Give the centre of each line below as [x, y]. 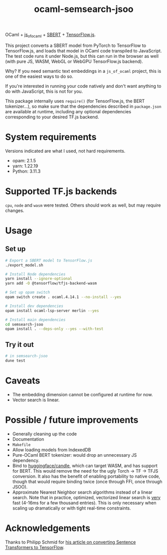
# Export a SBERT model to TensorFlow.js [49, 261]
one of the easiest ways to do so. [39, 76]
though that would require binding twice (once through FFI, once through [87, 481]
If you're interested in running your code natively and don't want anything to [83, 86]
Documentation [28, 439]
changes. [15, 210]
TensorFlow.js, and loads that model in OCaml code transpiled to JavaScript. [83, 50]
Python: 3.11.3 [26, 171]
